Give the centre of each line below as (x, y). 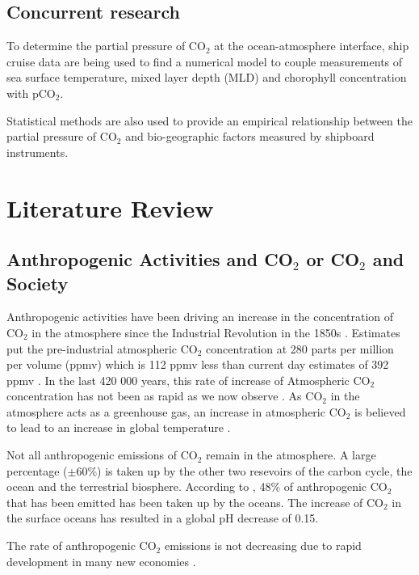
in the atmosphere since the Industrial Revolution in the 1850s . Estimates (216, 332)
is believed (380, 411)
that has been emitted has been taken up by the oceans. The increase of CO (195, 502)
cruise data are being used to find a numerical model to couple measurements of (205, 61)
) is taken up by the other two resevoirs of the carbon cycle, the (255, 470)
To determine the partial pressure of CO (106, 46)
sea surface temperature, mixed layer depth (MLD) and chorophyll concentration (207, 77)
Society (38, 283)
